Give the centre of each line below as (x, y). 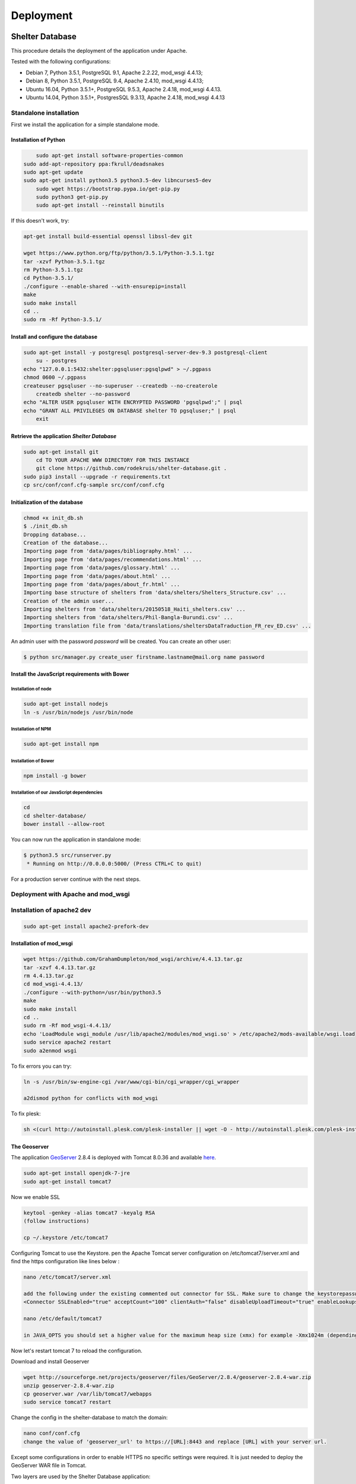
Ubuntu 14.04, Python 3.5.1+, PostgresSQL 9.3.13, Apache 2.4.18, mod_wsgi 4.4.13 (125, 97)
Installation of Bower (33, 761)
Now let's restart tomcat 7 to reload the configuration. (77, 1350)
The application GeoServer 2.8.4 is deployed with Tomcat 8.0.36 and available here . (114, 1158)
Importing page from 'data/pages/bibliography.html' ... (108, 551)
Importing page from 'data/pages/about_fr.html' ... (102, 584)
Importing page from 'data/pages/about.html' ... (97, 576)
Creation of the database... (66, 543)
